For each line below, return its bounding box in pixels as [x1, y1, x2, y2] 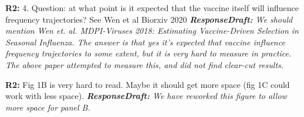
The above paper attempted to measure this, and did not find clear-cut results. [5, 58, 284, 70]
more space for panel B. [5, 101, 90, 113]
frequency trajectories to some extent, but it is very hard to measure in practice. [5, 47, 292, 59]
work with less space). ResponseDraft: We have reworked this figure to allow [5, 90, 287, 102]
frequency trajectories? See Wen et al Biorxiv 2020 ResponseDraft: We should [5, 13, 293, 25]
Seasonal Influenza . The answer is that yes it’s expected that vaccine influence [5, 36, 285, 48]
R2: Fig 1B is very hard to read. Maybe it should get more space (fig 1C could [5, 78, 290, 90]
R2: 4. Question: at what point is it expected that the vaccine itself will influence [5, 2, 299, 13]
